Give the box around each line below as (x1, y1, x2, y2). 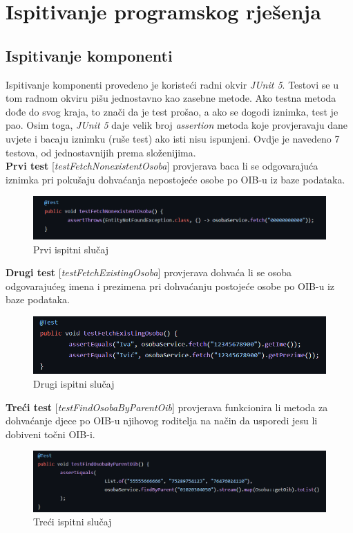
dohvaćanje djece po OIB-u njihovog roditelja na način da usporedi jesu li (6, 413, 318, 428)
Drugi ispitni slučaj (33, 376, 115, 390)
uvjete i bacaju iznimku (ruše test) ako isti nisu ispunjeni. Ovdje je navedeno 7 (6, 131, 340, 145)
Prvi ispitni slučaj (33, 242, 108, 256)
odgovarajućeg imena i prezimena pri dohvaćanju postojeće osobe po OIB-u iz (6, 278, 335, 293)
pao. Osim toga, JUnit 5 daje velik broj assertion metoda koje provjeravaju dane (6, 118, 348, 132)
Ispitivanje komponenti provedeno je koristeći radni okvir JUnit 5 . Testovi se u (6, 77, 338, 91)
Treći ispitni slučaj (33, 514, 112, 529)
